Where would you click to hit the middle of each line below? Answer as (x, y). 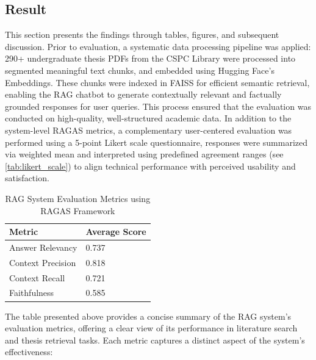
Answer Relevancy (43, 247)
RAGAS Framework (78, 210)
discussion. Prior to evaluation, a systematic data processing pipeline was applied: (158, 46)
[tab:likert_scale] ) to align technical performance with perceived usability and (150, 166)
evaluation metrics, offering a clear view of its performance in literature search (151, 328)
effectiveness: (29, 352)
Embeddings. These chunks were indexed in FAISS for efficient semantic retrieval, (157, 82)
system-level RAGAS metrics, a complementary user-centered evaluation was (149, 130)
